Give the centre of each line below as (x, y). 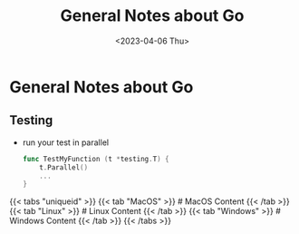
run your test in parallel (66, 142)
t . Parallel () (64, 167)
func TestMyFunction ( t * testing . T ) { (96, 159)
